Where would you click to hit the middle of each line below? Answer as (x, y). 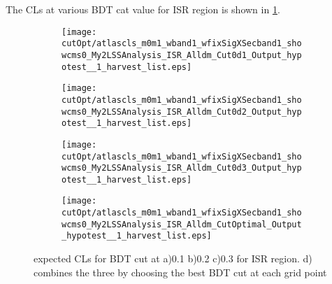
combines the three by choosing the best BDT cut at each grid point (180, 272)
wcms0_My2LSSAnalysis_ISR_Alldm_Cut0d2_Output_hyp (182, 112)
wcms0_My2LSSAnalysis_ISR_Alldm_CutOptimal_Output (182, 224)
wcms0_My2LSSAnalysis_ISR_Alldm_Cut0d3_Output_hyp (182, 168)
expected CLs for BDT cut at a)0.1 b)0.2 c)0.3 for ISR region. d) (173, 258)
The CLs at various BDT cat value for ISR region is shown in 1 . (143, 9)
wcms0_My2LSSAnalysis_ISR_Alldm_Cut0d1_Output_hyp (182, 55)
